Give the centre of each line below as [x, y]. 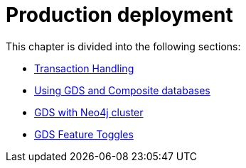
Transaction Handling [84, 68]
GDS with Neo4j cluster [89, 112]
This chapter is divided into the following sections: [123, 46]
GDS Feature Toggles [84, 134]
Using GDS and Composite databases [122, 90]
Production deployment [119, 15]
